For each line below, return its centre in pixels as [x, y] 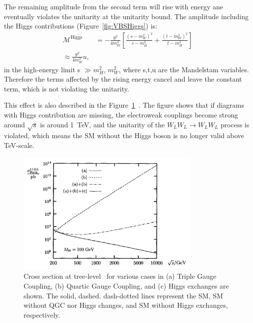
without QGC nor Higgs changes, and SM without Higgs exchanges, [126, 305]
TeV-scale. [19, 145]
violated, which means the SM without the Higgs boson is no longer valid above [124, 135]
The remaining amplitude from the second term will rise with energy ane [113, 6]
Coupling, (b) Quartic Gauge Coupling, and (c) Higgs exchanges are [126, 285]
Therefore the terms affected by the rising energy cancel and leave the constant [123, 79]
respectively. [42, 314]
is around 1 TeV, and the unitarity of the [102, 124]
